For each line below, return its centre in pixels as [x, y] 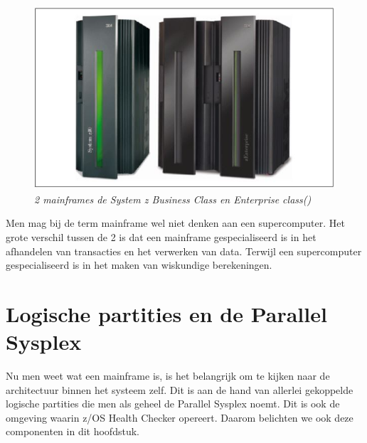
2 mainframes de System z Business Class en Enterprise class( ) [173, 199]
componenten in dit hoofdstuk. [73, 431]
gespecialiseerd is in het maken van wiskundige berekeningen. [139, 265]
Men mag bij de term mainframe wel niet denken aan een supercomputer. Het [175, 223]
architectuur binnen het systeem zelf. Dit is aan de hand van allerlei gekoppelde [180, 389]
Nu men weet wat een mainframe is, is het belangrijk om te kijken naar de [168, 376]
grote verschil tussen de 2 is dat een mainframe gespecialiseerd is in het [161, 236]
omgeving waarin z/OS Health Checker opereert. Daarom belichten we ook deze [180, 417]
